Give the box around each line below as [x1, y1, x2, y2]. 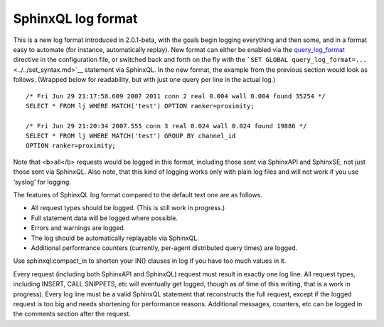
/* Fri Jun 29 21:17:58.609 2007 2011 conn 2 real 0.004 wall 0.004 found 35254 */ [26, 92, 326, 100]
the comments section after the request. [13, 310, 131, 318]
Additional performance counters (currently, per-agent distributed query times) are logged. [31, 243, 298, 252]
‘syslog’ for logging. [13, 177, 71, 186]
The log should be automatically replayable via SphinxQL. [31, 234, 199, 242]
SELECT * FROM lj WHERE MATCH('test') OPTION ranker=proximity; [26, 102, 255, 110]
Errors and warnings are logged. [31, 224, 126, 232]
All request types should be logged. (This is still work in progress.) [31, 204, 225, 212]
